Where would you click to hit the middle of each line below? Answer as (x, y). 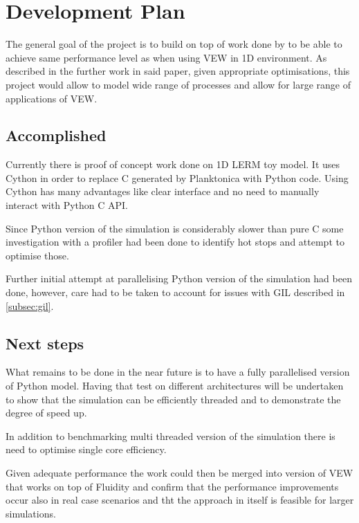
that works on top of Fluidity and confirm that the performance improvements (172, 486)
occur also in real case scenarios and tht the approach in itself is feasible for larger (180, 500)
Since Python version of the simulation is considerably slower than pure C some (175, 228)
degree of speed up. (46, 413)
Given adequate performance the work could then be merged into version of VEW (179, 472)
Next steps (45, 343)
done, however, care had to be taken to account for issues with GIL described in (175, 292)
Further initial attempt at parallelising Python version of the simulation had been (179, 278)
